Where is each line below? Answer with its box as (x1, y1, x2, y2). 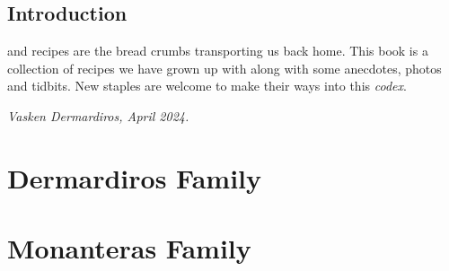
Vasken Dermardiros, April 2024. (7, 106, 189, 125)
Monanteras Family (7, 230, 251, 267)
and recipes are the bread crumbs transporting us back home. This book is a (7, 41, 428, 60)
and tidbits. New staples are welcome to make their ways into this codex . (7, 76, 407, 95)
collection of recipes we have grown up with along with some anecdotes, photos (7, 58, 442, 77)
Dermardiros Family (7, 159, 262, 196)
